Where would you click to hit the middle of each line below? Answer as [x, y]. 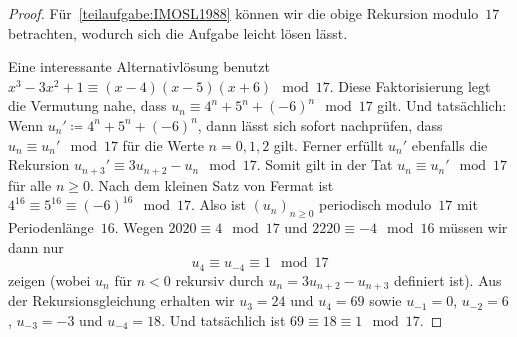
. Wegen [139, 227]
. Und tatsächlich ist [223, 319]
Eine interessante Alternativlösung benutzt [139, 66]
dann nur [36, 246]
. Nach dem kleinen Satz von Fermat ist [211, 184]
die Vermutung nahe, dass [87, 105]
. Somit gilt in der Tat [324, 164]
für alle [30, 184]
